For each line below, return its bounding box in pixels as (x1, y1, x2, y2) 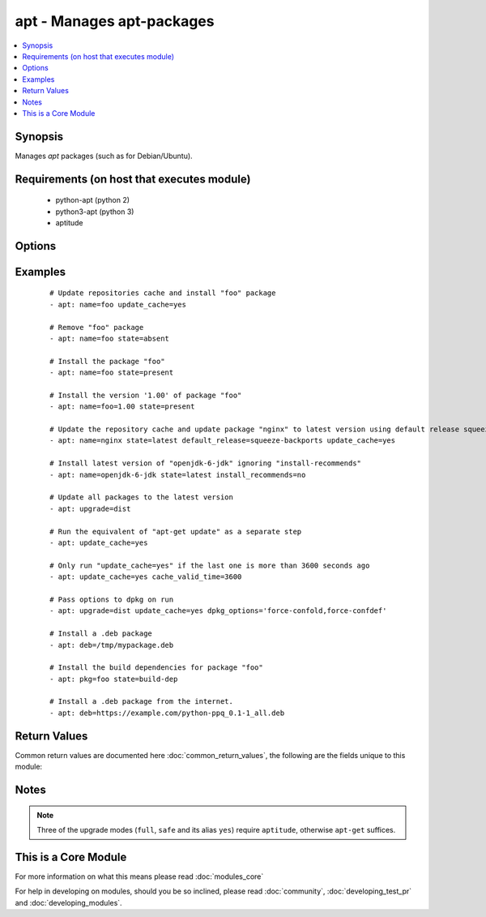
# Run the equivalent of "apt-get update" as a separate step (49, 527, 302, 536)
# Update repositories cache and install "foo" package (49, 289, 276, 298)
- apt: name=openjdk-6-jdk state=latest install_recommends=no (49, 470, 306, 479)
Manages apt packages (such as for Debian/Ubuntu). (15, 151, 194, 161)
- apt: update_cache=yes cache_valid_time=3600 (49, 572, 242, 581)
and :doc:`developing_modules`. (15, 898, 122, 907)
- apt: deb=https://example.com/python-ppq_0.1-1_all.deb (49, 708, 285, 718)
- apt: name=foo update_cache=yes (49, 300, 186, 309)
